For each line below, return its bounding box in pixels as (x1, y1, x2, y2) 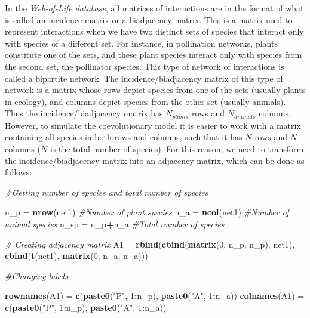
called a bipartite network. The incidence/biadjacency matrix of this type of (5, 72, 283, 84)
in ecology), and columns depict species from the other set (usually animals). (5, 95, 286, 107)
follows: (5, 166, 32, 178)
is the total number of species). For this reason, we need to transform (50, 142, 304, 155)
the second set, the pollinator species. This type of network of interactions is (5, 60, 284, 72)
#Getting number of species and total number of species (5, 186, 208, 198)
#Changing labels (5, 269, 68, 282)
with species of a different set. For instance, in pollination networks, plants (5, 36, 278, 49)
